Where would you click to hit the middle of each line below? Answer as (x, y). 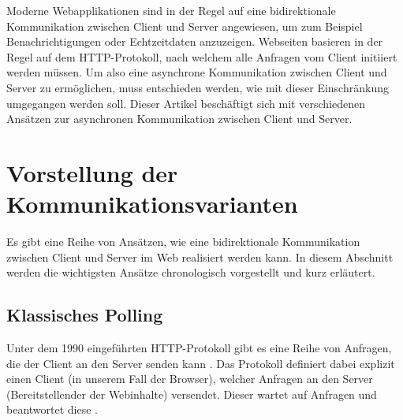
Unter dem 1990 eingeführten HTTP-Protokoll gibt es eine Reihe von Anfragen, (199, 348)
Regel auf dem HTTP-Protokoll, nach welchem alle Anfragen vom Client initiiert (202, 56)
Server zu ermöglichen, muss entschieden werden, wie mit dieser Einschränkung (198, 87)
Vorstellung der (92, 172)
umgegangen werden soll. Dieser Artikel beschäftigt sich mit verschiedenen (186, 103)
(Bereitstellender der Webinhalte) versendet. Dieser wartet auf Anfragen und (192, 394)
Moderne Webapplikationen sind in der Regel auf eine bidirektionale (171, 10)
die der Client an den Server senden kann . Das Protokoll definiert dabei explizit (201, 363)
